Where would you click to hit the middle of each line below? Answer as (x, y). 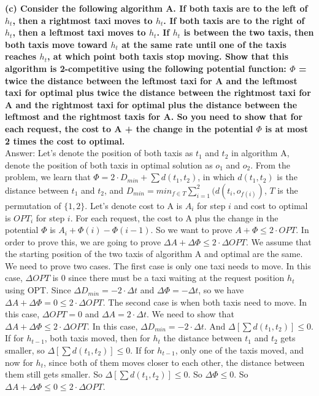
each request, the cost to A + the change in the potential (129, 128)
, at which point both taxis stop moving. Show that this (168, 56)
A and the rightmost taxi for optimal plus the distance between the (151, 104)
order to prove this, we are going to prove (83, 241)
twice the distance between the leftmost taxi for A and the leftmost (151, 80)
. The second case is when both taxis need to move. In (205, 302)
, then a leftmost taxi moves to (79, 32)
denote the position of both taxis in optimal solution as (109, 164)
